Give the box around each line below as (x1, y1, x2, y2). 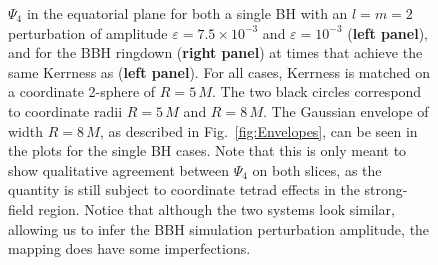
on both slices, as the (252, 159, 382, 180)
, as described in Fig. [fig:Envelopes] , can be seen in (99, 120, 418, 141)
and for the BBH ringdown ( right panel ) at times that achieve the (8, 42, 423, 63)
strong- (364, 179, 408, 200)
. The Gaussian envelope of (263, 100, 429, 121)
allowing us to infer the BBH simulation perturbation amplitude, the (8, 218, 430, 239)
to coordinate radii (8, 100, 123, 121)
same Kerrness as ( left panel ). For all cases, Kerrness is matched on (8, 61, 431, 82)
